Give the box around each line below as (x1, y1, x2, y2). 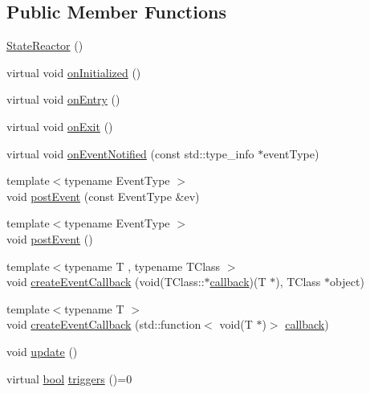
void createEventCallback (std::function (6, 316, 201, 333)
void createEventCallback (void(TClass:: (6, 273, 205, 290)
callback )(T (209, 273, 266, 290)
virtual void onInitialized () (6, 63, 141, 80)
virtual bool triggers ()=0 (6, 370, 132, 387)
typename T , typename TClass (64, 257, 221, 274)
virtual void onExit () (6, 117, 113, 134)
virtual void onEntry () (6, 91, 120, 108)
